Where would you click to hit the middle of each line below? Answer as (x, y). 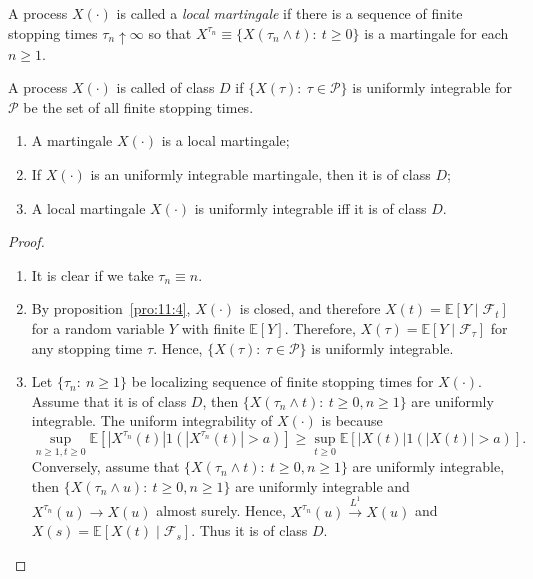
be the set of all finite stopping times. (138, 106)
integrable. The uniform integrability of (152, 420)
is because (352, 420)
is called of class (165, 87)
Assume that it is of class (109, 400)
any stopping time (87, 347)
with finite (213, 328)
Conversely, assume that (105, 466)
